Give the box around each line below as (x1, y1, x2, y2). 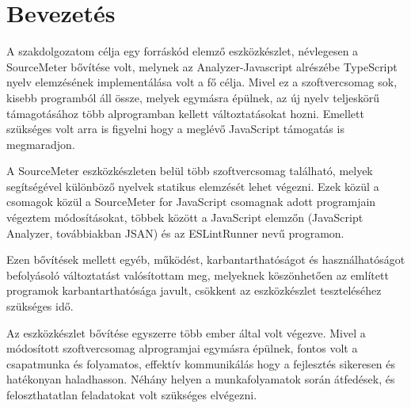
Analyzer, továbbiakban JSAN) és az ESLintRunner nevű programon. (6, 224, 344, 241)
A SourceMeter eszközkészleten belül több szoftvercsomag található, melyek (6, 162, 373, 179)
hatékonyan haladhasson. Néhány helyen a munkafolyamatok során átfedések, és (6, 371, 395, 387)
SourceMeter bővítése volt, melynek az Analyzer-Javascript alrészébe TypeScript (6, 58, 398, 74)
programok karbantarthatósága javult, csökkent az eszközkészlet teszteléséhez (6, 282, 382, 299)
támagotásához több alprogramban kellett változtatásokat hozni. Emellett (6, 105, 364, 121)
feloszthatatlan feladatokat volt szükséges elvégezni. (6, 387, 257, 402)
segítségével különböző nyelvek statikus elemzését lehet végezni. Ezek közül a (6, 177, 379, 194)
